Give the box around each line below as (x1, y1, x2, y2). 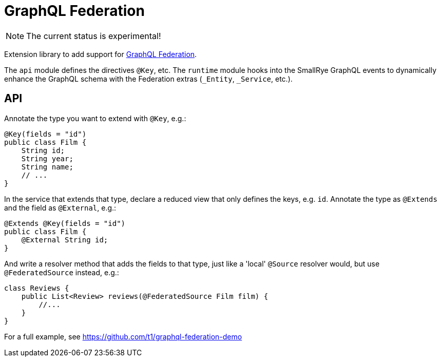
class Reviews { (4, 283, 69, 292)
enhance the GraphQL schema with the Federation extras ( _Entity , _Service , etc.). (4, 74, 293, 83)
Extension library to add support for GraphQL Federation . (4, 49, 197, 59)
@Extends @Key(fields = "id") (4, 219, 126, 227)
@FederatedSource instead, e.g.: (4, 268, 119, 277)
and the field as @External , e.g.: (4, 203, 117, 212)
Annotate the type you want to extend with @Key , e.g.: (4, 113, 186, 123)
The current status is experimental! (26, 30, 161, 41)
